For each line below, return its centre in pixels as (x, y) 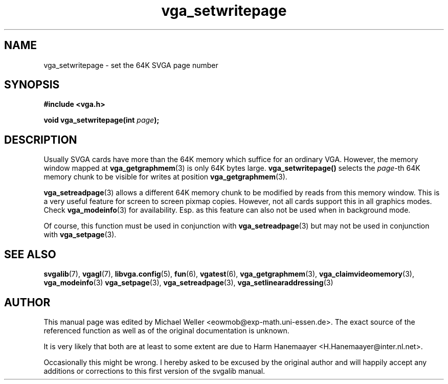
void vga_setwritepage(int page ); (102, 120)
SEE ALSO (30, 254)
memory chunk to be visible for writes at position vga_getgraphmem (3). (165, 177)
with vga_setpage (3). (80, 235)
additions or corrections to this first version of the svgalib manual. (154, 371)
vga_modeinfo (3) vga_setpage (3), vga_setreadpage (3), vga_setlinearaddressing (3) (188, 283)
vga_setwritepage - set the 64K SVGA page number (131, 65)
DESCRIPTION (41, 140)
